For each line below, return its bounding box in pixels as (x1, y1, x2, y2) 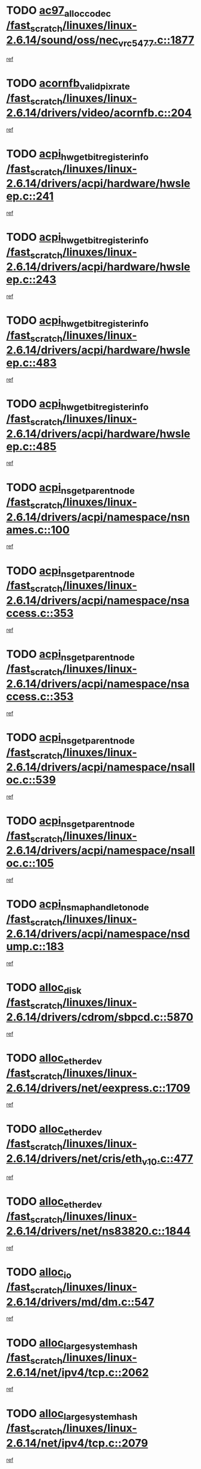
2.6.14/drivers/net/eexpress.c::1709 (6, 1081, 191, 1095)
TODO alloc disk (6, 981, 82, 996)
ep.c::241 (6, 190, 54, 203)
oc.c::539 (6, 773, 56, 787)
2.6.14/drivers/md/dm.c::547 (6, 1295, 155, 1309)
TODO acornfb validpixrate (6, 76, 130, 92)
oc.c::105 (6, 856, 54, 870)
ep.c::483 (6, 356, 57, 370)
